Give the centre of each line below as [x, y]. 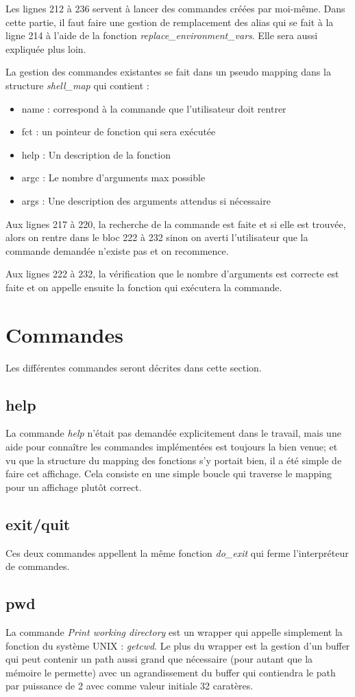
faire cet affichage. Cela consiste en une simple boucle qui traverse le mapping [169, 473]
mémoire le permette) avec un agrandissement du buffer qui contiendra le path [171, 672]
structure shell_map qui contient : [77, 85]
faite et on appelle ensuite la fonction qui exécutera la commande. [144, 287]
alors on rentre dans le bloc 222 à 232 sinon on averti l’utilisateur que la [157, 237]
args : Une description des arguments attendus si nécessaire [146, 200]
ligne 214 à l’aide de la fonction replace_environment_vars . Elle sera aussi [162, 35]
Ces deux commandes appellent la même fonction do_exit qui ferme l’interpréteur [177, 552]
